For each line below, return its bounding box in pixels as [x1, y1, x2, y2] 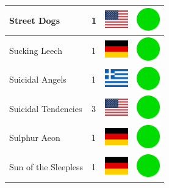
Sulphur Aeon [9, 131, 60, 144]
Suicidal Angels [9, 73, 67, 86]
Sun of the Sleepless [9, 160, 84, 173]
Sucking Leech [9, 43, 62, 56]
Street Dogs [9, 13, 60, 26]
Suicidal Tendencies [9, 102, 82, 115]
